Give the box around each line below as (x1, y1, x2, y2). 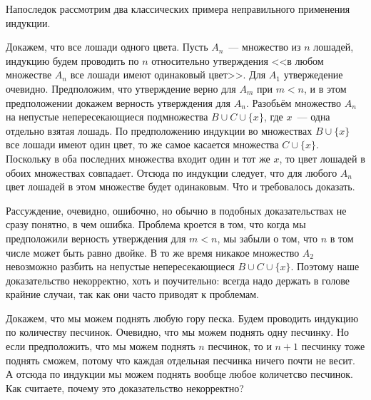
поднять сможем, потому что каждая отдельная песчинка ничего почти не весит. (6, 352, 355, 367)
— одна (297, 109, 330, 124)
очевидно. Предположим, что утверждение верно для (6, 81, 236, 96)
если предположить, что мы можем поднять (6, 339, 195, 354)
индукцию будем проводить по (6, 53, 139, 68)
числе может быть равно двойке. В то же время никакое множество (6, 245, 300, 260)
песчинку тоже (301, 339, 365, 354)
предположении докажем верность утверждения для (6, 95, 231, 110)
